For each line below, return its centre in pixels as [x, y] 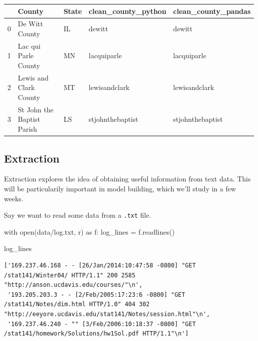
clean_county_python [128, 11]
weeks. [14, 198]
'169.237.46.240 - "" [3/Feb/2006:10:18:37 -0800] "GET [102, 324]
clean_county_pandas [212, 11]
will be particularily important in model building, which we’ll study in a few [120, 188]
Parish [28, 129]
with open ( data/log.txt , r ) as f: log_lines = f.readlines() [89, 231]
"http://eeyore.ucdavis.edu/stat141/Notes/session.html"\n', [107, 314]
